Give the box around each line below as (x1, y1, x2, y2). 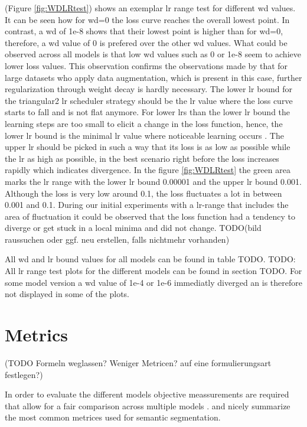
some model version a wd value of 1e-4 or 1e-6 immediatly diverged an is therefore (5, 276, 302, 288)
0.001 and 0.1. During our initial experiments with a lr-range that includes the (5, 198, 289, 211)
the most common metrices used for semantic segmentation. (5, 411, 221, 423)
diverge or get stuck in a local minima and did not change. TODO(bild (5, 221, 262, 234)
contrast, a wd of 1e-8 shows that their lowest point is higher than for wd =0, (5, 25, 283, 37)
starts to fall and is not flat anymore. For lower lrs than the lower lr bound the (5, 106, 290, 118)
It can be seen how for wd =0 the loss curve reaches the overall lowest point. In (5, 13, 290, 25)
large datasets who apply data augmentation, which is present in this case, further (5, 71, 302, 83)
